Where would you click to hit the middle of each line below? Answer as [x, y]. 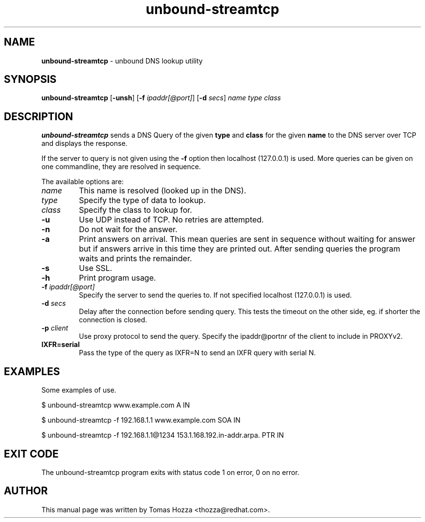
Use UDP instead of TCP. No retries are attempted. [171, 220]
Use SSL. [96, 268]
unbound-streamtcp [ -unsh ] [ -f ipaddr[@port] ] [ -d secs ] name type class [161, 98]
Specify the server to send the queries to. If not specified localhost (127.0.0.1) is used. [215, 295]
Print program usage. [117, 278]
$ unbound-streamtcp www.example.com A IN [116, 405]
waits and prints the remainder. [135, 259]
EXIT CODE [31, 454]
